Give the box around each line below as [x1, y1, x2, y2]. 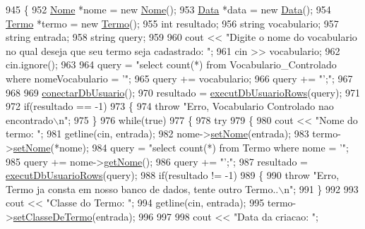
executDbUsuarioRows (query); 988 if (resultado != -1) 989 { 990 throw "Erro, [6, 168, 340, 182]
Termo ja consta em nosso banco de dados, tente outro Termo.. [6, 181, 279, 196]
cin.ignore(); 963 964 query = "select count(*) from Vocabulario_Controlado [6, 57, 337, 72]
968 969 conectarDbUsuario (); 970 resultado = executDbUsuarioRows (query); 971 [6, 85, 360, 99]
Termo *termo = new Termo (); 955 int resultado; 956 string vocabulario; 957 [6, 16, 339, 30]
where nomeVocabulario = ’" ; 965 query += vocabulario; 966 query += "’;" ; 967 [6, 70, 353, 85]
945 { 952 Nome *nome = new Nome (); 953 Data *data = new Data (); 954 [6, 2, 331, 16]
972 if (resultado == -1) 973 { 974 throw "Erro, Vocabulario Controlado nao [6, 99, 334, 113]
